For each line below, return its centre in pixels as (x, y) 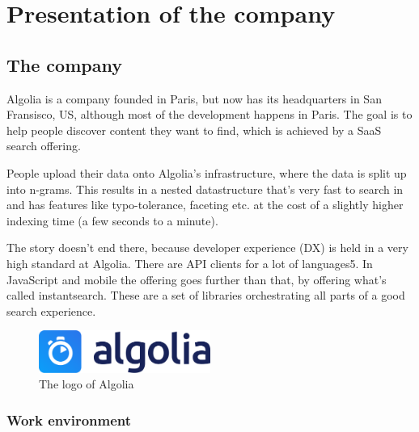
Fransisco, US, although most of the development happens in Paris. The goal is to (209, 114)
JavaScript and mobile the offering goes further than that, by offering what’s (197, 279)
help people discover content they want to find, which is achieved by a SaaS (194, 130)
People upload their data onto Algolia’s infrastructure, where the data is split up (207, 172)
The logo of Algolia (87, 384)
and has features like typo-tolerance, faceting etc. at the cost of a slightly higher (205, 205)
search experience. (51, 310)
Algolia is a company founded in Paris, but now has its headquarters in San (194, 98)
